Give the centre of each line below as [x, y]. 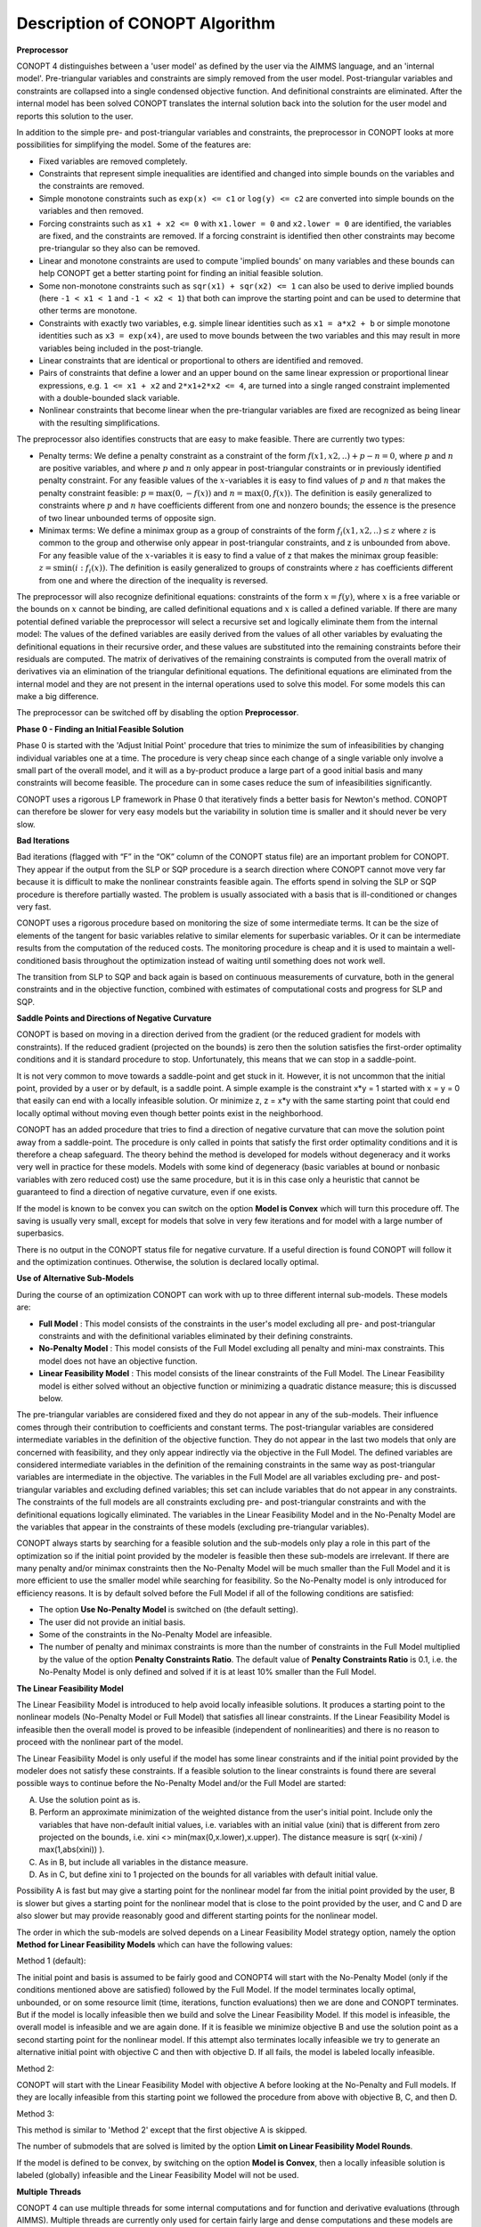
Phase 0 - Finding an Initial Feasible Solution [100, 729]
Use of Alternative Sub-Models [75, 1278]
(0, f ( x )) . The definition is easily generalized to [346, 493]
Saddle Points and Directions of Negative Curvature [114, 1018]
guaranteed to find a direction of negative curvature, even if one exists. [147, 1192]
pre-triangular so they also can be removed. [119, 249]
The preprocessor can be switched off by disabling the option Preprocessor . [158, 713]
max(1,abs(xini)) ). [72, 1849]
